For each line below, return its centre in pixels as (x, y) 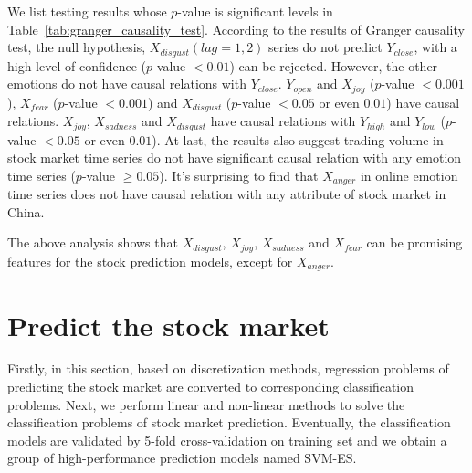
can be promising (414, 242)
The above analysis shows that (93, 242)
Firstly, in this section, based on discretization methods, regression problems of (228, 368)
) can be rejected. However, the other (334, 65)
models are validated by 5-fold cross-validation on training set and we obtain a (227, 440)
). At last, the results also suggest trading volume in (298, 139)
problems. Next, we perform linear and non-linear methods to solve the (206, 404)
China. (26, 211)
